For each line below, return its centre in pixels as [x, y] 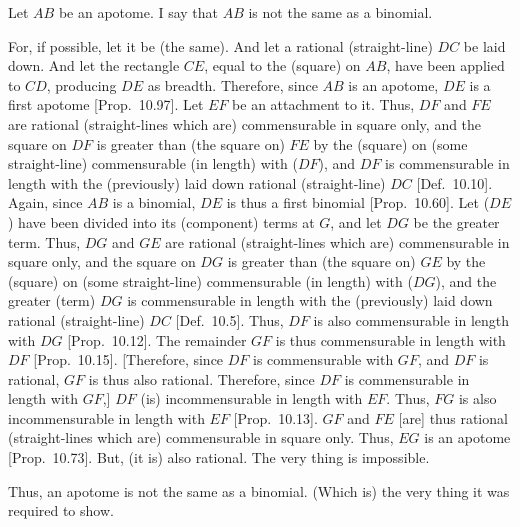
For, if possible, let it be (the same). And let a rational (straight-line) [220, 45]
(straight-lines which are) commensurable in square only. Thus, [201, 437]
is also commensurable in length [411, 319]
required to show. [61, 510]
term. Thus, [44, 241]
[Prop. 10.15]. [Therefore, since [128, 359]
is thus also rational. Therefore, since [201, 378]
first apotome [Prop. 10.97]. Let [106, 104]
